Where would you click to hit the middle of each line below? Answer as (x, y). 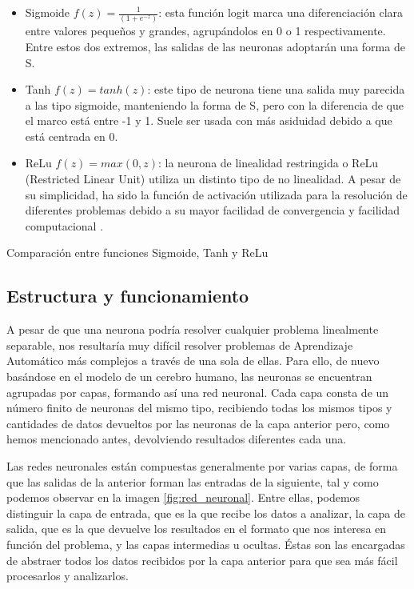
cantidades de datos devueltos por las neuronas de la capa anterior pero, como (198, 423)
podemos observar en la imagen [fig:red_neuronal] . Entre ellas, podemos (183, 497)
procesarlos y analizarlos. (68, 576)
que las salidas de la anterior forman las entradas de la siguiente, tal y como (193, 481)
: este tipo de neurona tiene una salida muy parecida (276, 89)
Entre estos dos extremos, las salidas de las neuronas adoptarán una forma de (215, 46)
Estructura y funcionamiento (128, 296)
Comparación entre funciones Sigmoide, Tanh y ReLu (137, 252)
